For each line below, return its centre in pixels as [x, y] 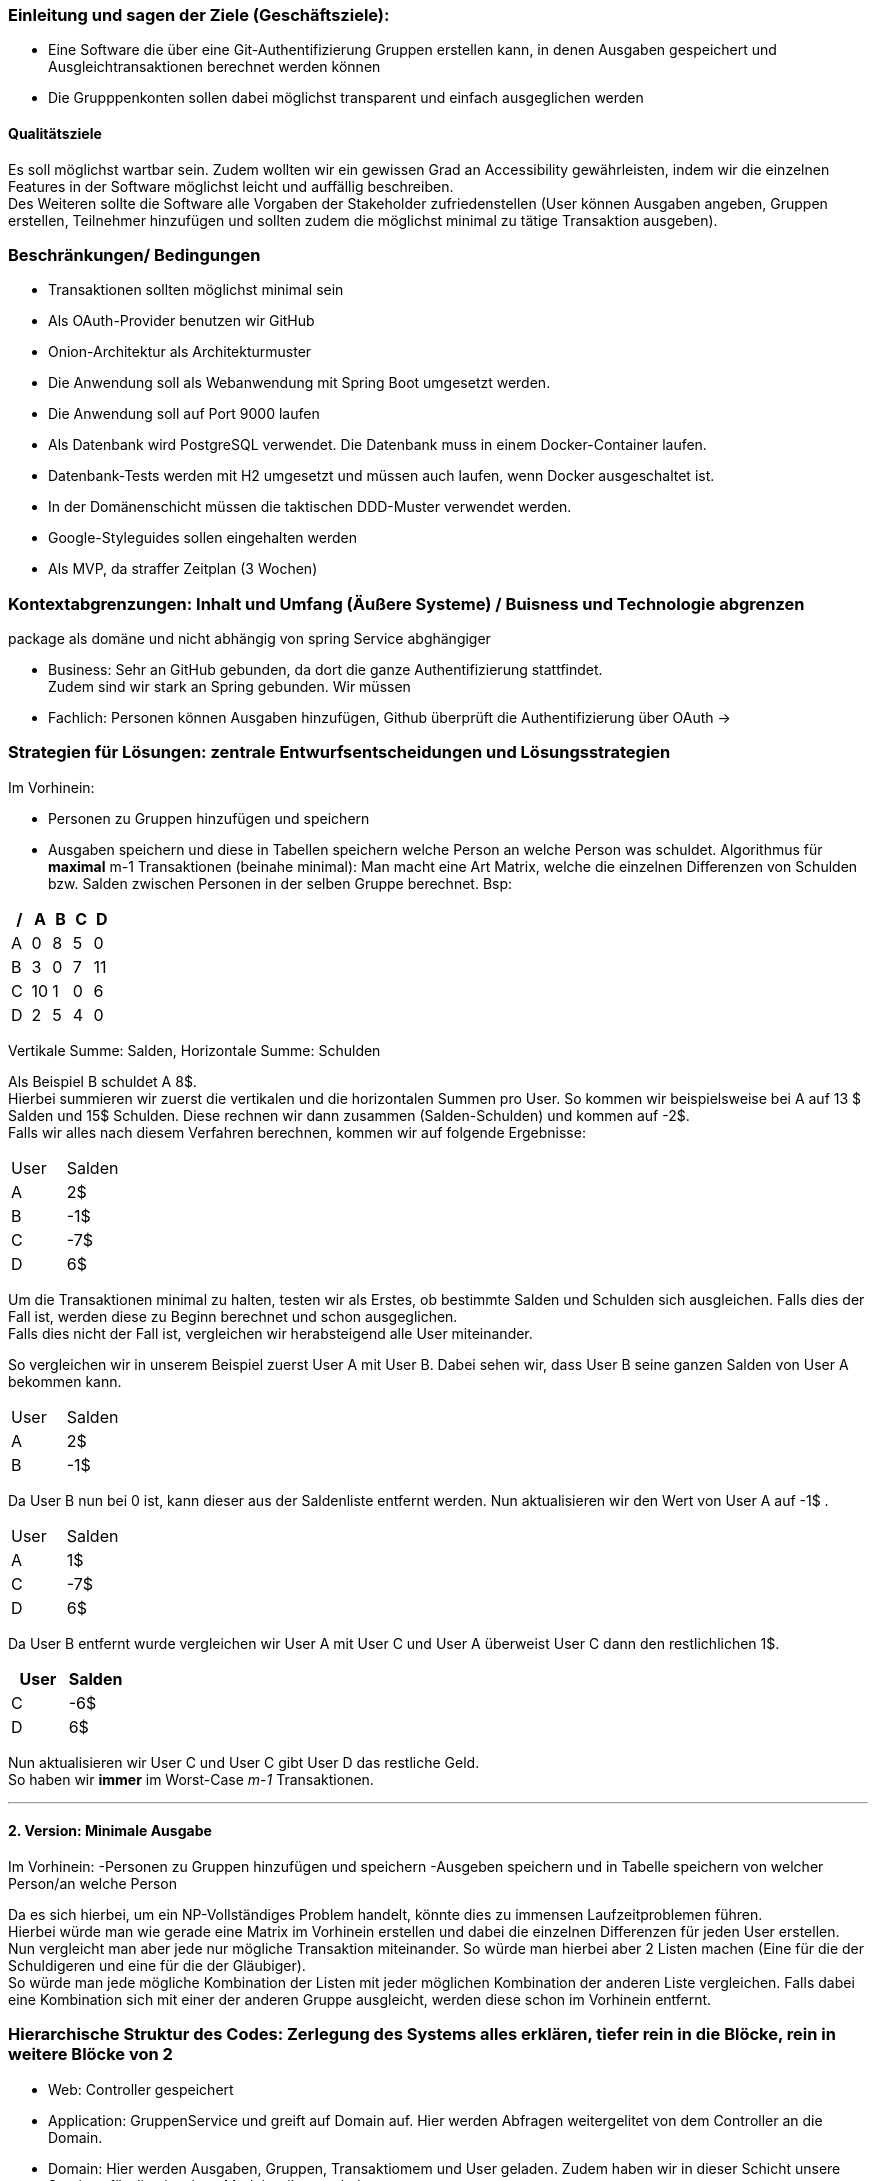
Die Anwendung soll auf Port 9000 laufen [184, 414]
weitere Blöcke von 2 [90, 2054]
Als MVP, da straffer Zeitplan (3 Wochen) [183, 569]
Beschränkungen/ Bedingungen [134, 254]
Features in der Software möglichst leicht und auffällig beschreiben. [231, 186]
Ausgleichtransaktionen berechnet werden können [214, 67]
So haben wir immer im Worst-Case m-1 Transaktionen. [191, 1779]
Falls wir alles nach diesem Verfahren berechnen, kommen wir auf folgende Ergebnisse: [297, 1132]
